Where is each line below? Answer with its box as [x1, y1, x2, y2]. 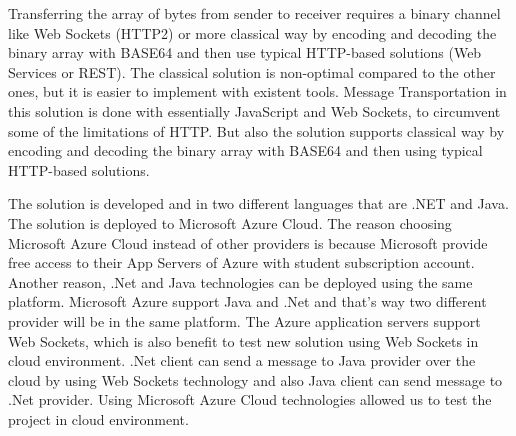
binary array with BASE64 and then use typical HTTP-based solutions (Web [8, 42, 482, 63]
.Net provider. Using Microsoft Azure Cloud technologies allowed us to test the [8, 389, 492, 410]
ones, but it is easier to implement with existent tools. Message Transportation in [8, 81, 507, 102]
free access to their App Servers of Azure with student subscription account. [8, 252, 475, 273]
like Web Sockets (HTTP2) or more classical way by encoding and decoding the [8, 22, 497, 43]
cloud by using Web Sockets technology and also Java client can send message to [8, 369, 503, 390]
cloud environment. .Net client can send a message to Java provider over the [8, 350, 476, 371]
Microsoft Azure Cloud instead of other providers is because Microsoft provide [8, 232, 488, 253]
